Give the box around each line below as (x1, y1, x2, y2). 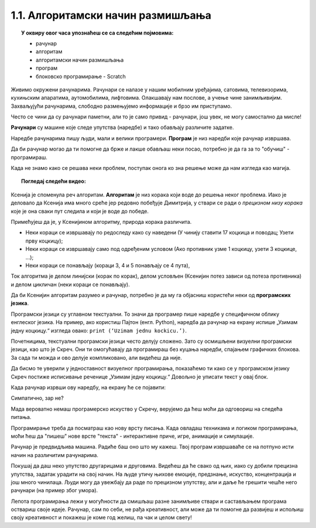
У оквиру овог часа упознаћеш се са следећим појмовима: (21, 29, 174, 36)
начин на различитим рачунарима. (11, 451, 99, 458)
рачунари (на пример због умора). (11, 487, 98, 494)
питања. (11, 414, 32, 421)
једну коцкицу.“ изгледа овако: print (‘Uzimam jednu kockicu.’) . (11, 327, 187, 334)
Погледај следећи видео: (21, 178, 86, 185)
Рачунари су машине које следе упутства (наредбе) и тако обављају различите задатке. (11, 124, 234, 131)
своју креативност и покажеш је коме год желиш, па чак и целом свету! (11, 514, 193, 521)
